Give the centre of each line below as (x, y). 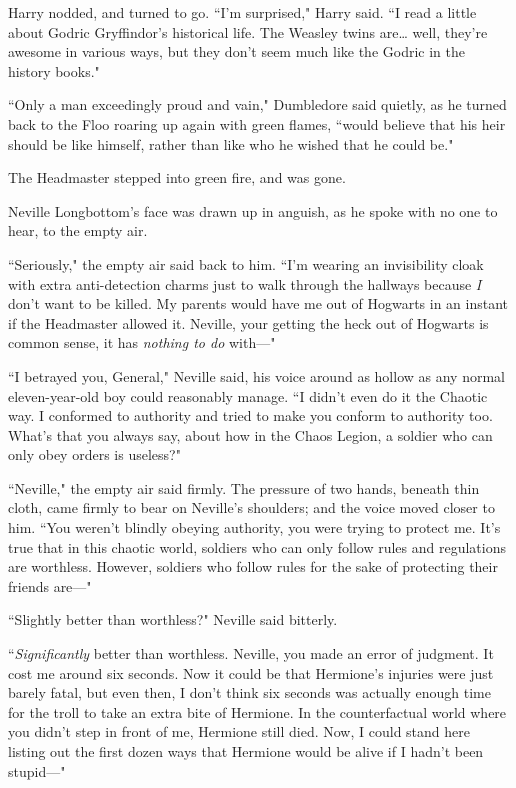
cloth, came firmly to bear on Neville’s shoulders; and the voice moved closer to (251, 507)
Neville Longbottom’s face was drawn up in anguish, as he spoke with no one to (253, 210)
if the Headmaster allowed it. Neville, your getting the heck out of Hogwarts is (248, 322)
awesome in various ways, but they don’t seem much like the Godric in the (236, 51)
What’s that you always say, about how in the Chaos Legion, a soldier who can (250, 434)
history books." (54, 70)
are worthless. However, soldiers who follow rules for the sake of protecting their (253, 566)
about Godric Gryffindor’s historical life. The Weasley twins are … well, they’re (248, 31)
